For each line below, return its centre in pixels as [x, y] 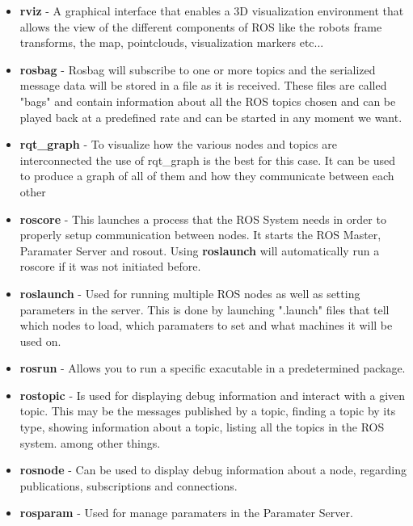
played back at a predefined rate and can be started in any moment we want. [211, 117]
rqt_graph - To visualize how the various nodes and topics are [178, 144]
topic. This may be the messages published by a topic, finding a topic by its [208, 411]
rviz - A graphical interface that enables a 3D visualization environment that [212, 11]
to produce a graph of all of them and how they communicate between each [207, 176]
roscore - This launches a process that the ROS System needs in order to [203, 219]
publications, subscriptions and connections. [129, 485]
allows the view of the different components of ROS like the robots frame [201, 26]
